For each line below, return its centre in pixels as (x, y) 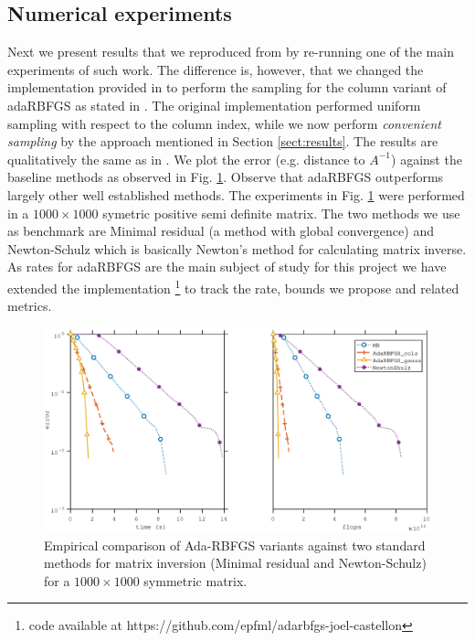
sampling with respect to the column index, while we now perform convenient (224, 123)
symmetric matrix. (195, 580)
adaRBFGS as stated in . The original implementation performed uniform (214, 105)
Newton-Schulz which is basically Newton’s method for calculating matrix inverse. (237, 248)
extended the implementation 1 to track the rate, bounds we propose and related (233, 286)
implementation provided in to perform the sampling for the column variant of (227, 87)
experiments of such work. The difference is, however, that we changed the (216, 69)
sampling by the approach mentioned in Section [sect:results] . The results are (223, 141)
